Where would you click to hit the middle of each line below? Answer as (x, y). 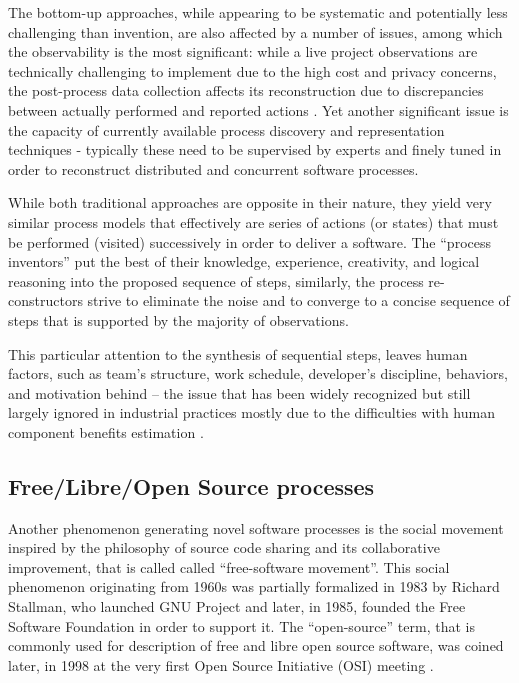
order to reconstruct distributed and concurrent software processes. (213, 168)
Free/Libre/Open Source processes (191, 485)
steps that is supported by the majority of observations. (178, 319)
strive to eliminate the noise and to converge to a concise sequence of (298, 300)
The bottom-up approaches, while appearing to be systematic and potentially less (258, 12)
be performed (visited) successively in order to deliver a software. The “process (249, 241)
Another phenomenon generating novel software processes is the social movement (256, 527)
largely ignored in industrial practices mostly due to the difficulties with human (251, 412)
